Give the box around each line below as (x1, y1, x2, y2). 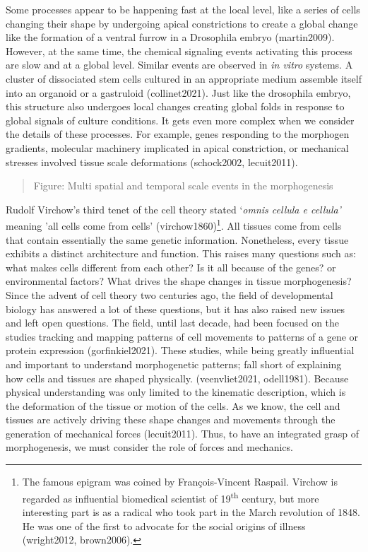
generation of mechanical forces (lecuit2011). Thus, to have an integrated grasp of (6, 425, 360, 440)
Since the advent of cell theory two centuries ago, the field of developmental (6, 287, 333, 302)
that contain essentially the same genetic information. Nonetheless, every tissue (6, 232, 349, 247)
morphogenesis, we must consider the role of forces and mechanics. (6, 440, 293, 454)
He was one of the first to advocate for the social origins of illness (22, 518, 306, 533)
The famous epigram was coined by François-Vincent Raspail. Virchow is (22, 474, 338, 489)
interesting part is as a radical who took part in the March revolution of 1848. (22, 504, 360, 519)
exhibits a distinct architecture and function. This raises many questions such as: (6, 246, 356, 261)
